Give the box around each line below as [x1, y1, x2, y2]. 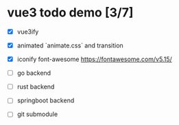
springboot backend [16, 96, 75, 104]
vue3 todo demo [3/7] [7, 5, 134, 21]
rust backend [16, 82, 55, 91]
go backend [16, 69, 51, 77]
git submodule [16, 110, 58, 118]
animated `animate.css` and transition [16, 41, 123, 49]
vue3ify [16, 27, 39, 36]
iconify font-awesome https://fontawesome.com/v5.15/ [16, 55, 173, 63]
